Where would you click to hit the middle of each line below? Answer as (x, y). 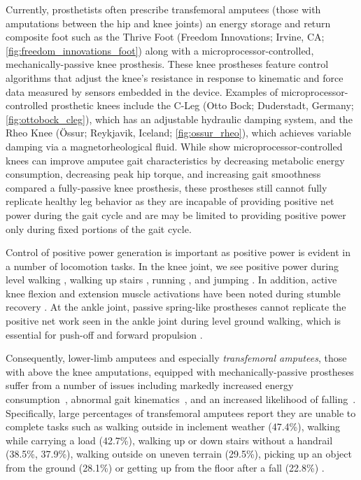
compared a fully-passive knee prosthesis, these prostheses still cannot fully (167, 187)
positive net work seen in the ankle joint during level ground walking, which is (174, 321)
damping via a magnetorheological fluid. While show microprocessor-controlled (174, 146)
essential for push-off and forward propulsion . (104, 334)
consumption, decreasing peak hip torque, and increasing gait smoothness (163, 174)
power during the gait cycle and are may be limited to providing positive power (176, 214)
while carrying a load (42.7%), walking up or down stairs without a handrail (169, 440)
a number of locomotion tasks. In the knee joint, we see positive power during (172, 266)
